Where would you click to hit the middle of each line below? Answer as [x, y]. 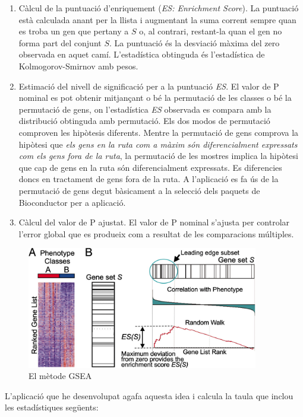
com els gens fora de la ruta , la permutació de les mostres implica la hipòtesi [158, 156]
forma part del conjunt [60, 42]
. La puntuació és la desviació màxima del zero [195, 42]
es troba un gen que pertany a [74, 31]
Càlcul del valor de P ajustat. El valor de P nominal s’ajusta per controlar [154, 222]
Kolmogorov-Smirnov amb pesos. [78, 66]
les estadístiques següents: [52, 407]
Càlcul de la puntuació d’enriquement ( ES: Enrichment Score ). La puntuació [159, 8]
